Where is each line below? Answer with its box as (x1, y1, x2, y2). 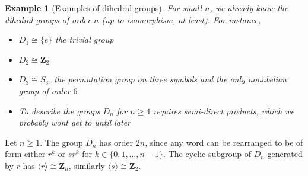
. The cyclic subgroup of (163, 148, 251, 160)
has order (99, 136, 134, 148)
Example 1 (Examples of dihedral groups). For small (5, 2, 202, 14)
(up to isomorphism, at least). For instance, (101, 13, 261, 25)
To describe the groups (18, 104, 100, 117)
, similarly (68, 159, 105, 171)
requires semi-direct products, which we (153, 104, 294, 117)
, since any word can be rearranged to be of (145, 136, 303, 148)
